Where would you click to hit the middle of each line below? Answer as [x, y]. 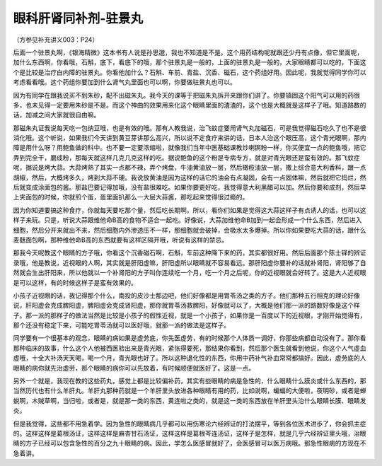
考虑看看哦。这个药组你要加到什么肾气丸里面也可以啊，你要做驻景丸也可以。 [125, 82]
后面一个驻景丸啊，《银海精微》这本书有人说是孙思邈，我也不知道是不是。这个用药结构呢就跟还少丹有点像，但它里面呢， [188, 52]
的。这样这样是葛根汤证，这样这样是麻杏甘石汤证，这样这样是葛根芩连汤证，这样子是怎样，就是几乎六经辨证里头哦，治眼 [190, 433]
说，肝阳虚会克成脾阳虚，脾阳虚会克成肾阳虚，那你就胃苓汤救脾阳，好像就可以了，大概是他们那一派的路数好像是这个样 [186, 305]
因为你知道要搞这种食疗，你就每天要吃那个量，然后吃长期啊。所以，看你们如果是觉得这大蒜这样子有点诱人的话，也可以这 [190, 210]
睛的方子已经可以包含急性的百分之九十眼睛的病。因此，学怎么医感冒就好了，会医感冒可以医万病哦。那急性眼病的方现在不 [190, 443]
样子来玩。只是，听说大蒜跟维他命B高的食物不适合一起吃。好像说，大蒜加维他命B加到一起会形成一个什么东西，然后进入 [187, 220]
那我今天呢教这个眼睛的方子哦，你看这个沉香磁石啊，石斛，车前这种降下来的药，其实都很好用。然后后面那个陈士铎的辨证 [190, 253]
